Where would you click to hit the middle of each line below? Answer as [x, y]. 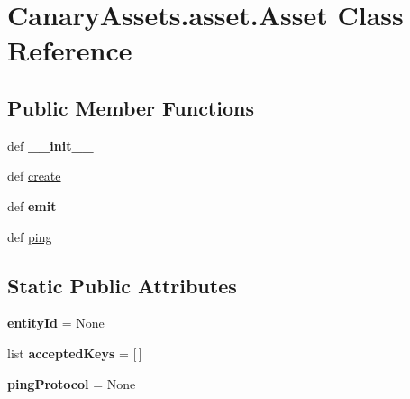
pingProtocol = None [72, 383]
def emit [32, 205]
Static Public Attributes [122, 285]
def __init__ [50, 145]
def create [34, 176]
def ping [30, 236]
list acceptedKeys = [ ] [75, 353]
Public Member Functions [131, 107]
